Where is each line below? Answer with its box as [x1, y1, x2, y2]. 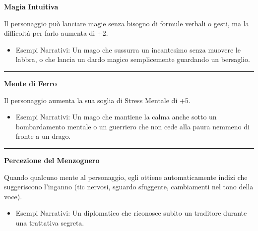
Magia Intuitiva [4, 1, 59, 11]
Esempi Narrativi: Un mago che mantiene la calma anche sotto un [15, 112, 217, 122]
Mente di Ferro [4, 78, 57, 88]
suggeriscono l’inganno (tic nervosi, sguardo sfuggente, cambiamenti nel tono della [4, 181, 254, 192]
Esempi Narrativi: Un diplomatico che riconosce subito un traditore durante [15, 208, 247, 218]
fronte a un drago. [15, 131, 71, 141]
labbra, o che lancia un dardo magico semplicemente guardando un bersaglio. [15, 54, 250, 64]
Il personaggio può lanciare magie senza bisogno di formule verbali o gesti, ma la [4, 18, 249, 28]
